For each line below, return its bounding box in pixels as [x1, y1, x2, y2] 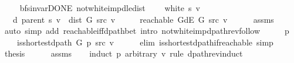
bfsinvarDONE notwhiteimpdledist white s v [19, 2, 200, 13]
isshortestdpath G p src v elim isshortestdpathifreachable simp [16, 36, 273, 48]
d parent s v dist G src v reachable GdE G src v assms [12, 13, 274, 25]
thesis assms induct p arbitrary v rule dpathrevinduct [4, 47, 243, 60]
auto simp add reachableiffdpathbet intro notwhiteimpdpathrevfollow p [4, 24, 289, 37]
